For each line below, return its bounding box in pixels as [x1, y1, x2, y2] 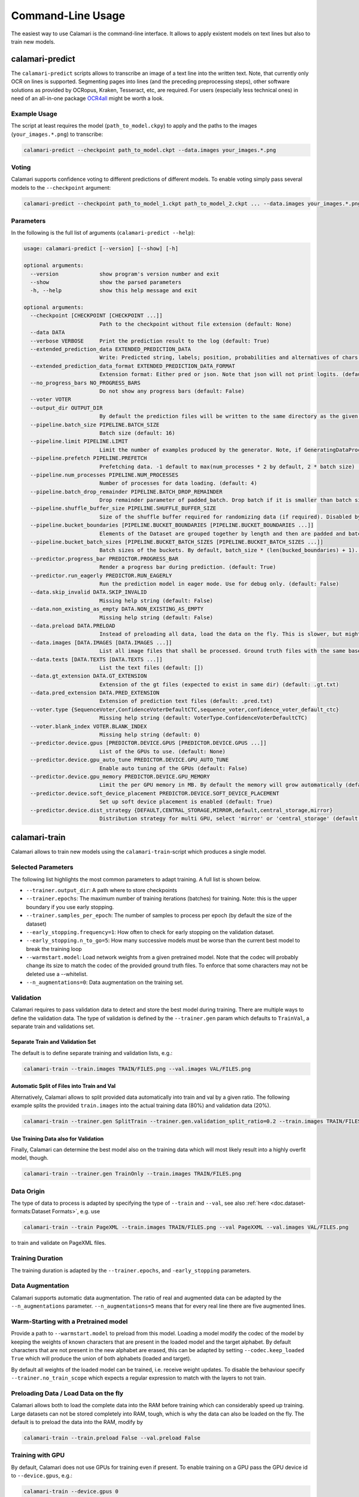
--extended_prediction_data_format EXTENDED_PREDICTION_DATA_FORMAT [30, 362, 236, 369]
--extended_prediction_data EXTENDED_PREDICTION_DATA [30, 346, 191, 353]
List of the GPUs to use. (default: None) [99, 748, 226, 754]
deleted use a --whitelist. [26, 970, 88, 977]
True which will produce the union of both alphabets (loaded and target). [11, 1355, 191, 1362]
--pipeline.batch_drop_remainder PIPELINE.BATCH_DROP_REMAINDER [30, 488, 223, 495]
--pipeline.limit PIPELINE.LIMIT [30, 438, 128, 445]
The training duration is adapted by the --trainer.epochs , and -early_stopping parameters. [11, 1266, 251, 1274]
